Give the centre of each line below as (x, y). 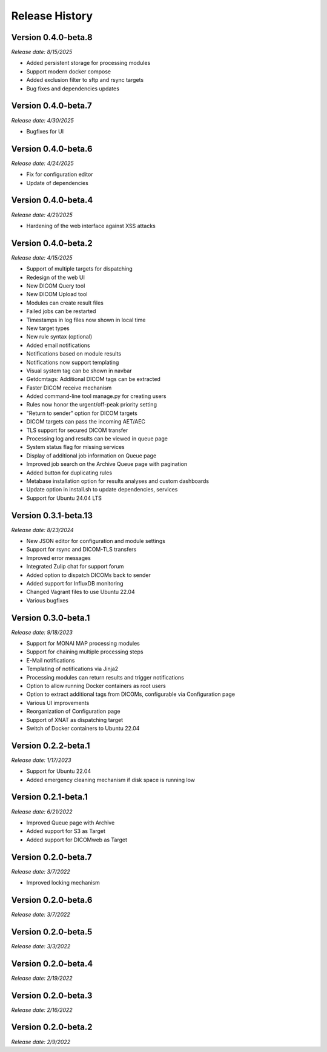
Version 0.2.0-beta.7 (51, 857)
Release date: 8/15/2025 (42, 52)
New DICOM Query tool (56, 286)
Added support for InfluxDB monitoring (75, 583)
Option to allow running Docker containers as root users (96, 686)
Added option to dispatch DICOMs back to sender (88, 575)
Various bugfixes (48, 600)
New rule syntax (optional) (59, 337)
